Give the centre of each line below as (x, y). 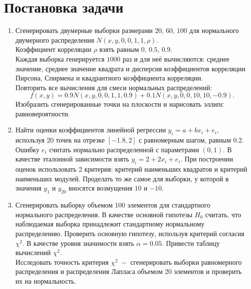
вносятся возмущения (101, 188)
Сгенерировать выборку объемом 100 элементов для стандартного (113, 205)
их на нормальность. (46, 281)
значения (28, 188)
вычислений (33, 252)
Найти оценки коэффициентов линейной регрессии (90, 130)
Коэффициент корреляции (53, 49)
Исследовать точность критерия (62, 262)
